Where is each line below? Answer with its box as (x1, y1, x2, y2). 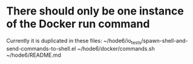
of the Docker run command (6, 17, 150, 31)
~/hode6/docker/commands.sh (77, 45, 155, 52)
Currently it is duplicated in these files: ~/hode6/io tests (6, 37, 142, 46)
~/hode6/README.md (6, 51, 62, 59)
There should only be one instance (6, 4, 185, 18)
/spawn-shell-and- (141, 37, 188, 44)
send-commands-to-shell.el (6, 45, 76, 52)
